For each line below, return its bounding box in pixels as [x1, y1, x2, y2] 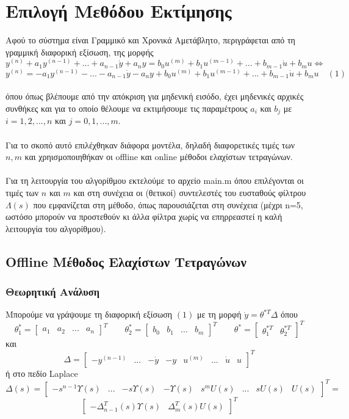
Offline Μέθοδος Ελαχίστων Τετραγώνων [5, 252, 246, 271]
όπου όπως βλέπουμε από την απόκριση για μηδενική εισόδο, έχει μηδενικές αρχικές [5, 90, 304, 103]
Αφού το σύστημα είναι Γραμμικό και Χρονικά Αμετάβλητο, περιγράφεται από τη [5, 34, 295, 46]
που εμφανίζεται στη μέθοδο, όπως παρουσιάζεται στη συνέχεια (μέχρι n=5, [33, 198, 303, 211]
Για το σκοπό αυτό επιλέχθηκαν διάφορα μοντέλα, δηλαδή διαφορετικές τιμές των [5, 138, 295, 151]
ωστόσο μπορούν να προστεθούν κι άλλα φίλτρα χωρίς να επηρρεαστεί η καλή [5, 210, 282, 223]
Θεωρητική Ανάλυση [5, 284, 100, 299]
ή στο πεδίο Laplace [5, 366, 78, 379]
